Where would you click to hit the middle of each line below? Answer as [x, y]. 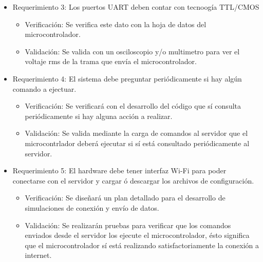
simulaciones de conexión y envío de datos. [92, 207]
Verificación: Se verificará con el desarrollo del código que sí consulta [133, 106]
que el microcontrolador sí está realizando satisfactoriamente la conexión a [142, 245]
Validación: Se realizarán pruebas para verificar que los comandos [128, 225]
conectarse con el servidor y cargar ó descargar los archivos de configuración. [133, 180]
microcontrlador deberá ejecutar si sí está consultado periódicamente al [137, 143]
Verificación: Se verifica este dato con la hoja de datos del [116, 24]
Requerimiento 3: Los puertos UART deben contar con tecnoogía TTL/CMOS [136, 7]
